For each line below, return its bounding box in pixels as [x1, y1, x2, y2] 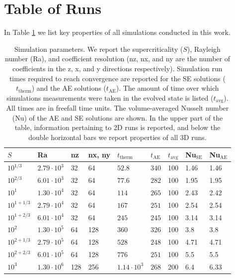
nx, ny [88, 149, 110, 159]
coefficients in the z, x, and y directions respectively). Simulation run [12, 63, 223, 73]
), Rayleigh [187, 43, 221, 54]
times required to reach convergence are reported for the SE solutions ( [9, 73, 226, 83]
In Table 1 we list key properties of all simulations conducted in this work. [4, 27, 231, 37]
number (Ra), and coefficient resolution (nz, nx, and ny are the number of [4, 53, 230, 64]
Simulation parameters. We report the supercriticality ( [14, 43, 183, 54]
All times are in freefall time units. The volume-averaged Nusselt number [6, 103, 229, 113]
